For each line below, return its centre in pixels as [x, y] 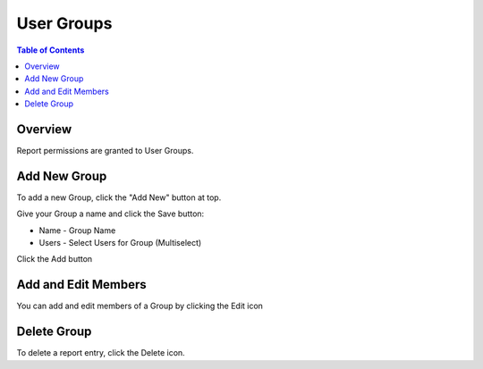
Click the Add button [55, 259]
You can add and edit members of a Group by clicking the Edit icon [140, 306]
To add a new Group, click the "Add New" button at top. [119, 197]
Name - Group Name [77, 230]
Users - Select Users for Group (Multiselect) [120, 243]
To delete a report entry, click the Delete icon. [101, 353]
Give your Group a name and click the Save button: [110, 214]
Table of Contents [51, 50]
